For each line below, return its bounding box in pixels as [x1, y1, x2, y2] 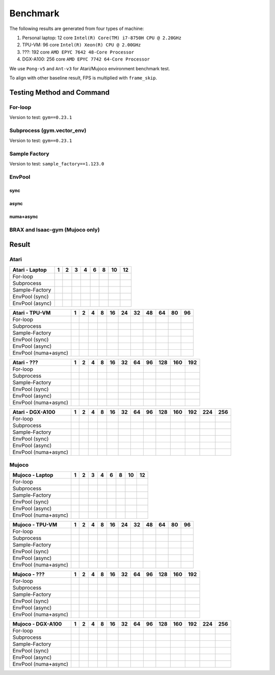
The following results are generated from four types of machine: [9, 25, 144, 32]
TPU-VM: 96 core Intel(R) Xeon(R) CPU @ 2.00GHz [22, 42, 141, 48]
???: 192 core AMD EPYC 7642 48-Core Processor [22, 49, 134, 55]
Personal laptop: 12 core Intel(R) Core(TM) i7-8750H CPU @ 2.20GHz [22, 35, 182, 41]
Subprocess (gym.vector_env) [9, 127, 87, 134]
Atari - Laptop [12, 266, 47, 273]
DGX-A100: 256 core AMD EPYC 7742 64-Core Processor [22, 56, 150, 62]
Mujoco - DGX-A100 [12, 621, 62, 628]
